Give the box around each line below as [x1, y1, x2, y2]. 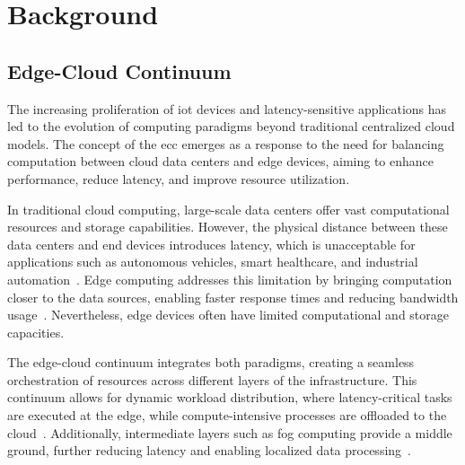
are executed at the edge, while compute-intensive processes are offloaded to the [7, 406, 447, 425]
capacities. [7, 322, 65, 341]
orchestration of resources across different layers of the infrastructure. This [7, 370, 417, 389]
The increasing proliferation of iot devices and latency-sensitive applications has [7, 99, 447, 118]
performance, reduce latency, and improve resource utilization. [7, 169, 350, 188]
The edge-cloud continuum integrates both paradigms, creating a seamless [7, 353, 415, 372]
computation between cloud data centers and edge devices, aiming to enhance [7, 152, 434, 171]
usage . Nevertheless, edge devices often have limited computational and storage [7, 305, 449, 324]
